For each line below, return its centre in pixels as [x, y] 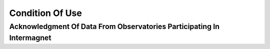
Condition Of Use [45, 13]
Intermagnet [30, 38]
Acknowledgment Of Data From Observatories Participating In [114, 26]
